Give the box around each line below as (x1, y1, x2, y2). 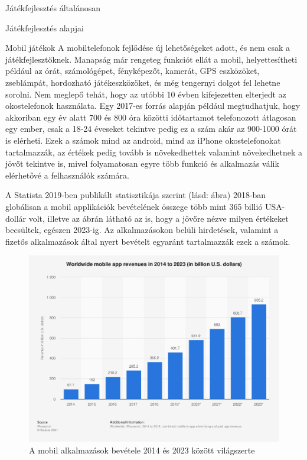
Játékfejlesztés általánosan (5, 2, 101, 14)
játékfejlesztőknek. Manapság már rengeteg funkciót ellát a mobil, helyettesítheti (5, 53, 298, 65)
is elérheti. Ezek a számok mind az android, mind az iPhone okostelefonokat (5, 134, 281, 146)
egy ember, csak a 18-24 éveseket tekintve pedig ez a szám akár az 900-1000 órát (5, 122, 297, 135)
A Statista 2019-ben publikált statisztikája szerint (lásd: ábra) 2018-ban (5, 189, 266, 201)
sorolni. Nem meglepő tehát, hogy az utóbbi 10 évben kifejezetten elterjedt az (5, 88, 286, 100)
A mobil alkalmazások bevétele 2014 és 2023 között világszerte (29, 443, 255, 456)
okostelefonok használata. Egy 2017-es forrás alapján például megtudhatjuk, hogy (5, 99, 301, 112)
